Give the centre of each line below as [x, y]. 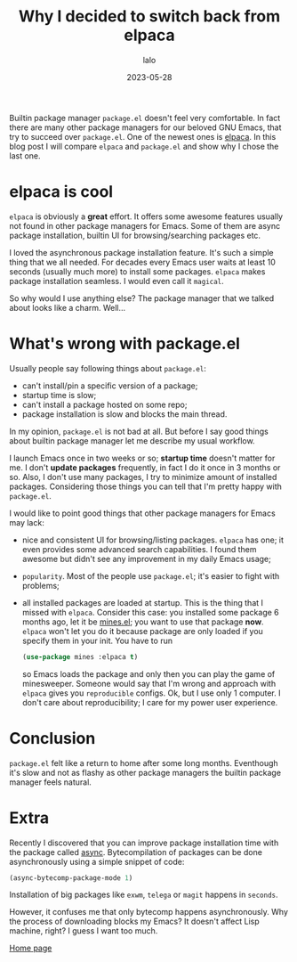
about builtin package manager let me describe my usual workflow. [132, 440]
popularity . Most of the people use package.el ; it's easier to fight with [151, 575]
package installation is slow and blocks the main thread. [124, 414]
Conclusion [52, 738]
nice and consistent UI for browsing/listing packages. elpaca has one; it [153, 540]
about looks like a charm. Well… [68, 307]
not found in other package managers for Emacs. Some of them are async [145, 225]
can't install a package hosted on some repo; [104, 404]
